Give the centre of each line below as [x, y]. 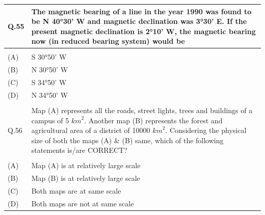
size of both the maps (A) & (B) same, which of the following [127, 140]
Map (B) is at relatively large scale [86, 178]
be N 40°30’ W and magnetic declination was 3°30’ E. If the [139, 21]
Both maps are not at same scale [83, 203]
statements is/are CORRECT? [79, 150]
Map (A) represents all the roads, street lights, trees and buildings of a [142, 110]
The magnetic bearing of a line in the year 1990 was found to [141, 11]
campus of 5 [50, 120]
